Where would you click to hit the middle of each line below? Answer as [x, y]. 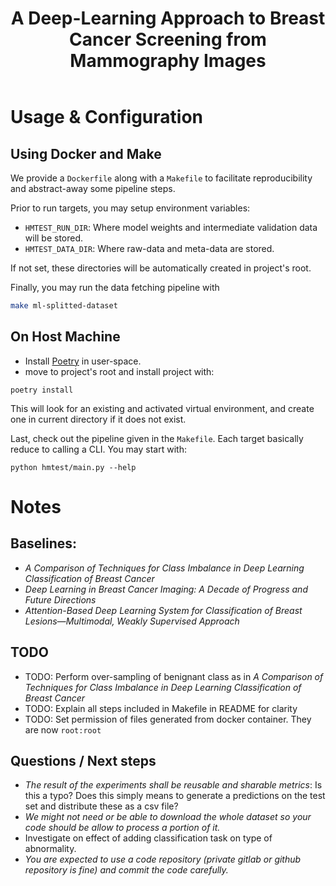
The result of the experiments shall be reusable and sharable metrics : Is [173, 785]
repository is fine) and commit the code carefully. [126, 870]
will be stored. [54, 238]
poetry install [42, 390]
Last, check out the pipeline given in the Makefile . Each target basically [157, 438]
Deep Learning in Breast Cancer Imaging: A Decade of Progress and [166, 589]
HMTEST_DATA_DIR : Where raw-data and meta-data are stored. [149, 248]
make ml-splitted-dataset [64, 306]
